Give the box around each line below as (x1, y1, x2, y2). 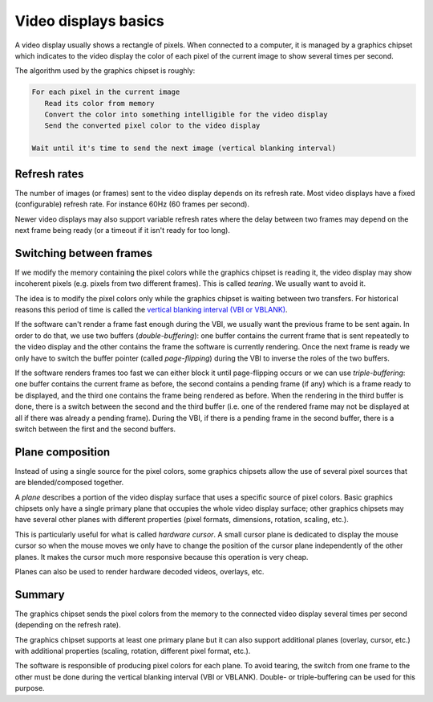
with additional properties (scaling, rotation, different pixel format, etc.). (14, 647, 251, 656)
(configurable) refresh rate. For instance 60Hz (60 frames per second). (14, 199, 250, 209)
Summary (14, 587, 65, 602)
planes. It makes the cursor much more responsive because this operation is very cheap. (14, 552, 309, 561)
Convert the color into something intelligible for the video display (44, 110, 328, 120)
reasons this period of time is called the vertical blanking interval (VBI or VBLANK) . (14, 305, 288, 315)
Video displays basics (14, 12, 164, 30)
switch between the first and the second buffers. (14, 424, 176, 434)
